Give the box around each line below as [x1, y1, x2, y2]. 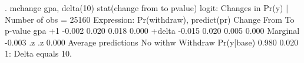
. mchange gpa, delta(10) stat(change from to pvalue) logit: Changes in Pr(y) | [5, 2, 289, 13]
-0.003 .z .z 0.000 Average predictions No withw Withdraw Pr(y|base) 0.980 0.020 [5, 36, 299, 48]
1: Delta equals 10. [5, 47, 72, 60]
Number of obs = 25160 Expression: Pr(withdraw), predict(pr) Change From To [5, 13, 295, 25]
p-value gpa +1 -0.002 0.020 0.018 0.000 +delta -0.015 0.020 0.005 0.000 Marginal [5, 24, 300, 37]
